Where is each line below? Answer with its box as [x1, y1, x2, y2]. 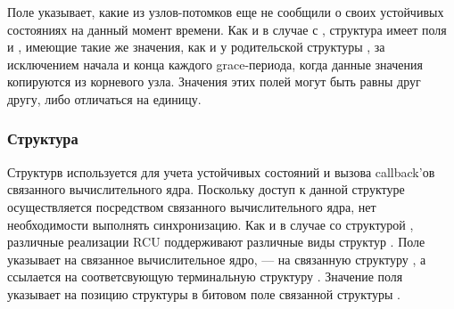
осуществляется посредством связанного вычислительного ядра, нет [7, 197, 376, 215]
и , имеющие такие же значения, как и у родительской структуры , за [7, 37, 385, 56]
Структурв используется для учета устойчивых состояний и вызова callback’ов [7, 162, 435, 181]
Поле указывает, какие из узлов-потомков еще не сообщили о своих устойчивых [7, 3, 444, 20]
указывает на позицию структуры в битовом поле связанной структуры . [7, 284, 400, 303]
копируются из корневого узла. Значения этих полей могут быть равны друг [7, 72, 421, 91]
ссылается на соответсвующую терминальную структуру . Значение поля [7, 267, 403, 286]
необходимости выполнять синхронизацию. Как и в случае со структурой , [7, 215, 414, 233]
